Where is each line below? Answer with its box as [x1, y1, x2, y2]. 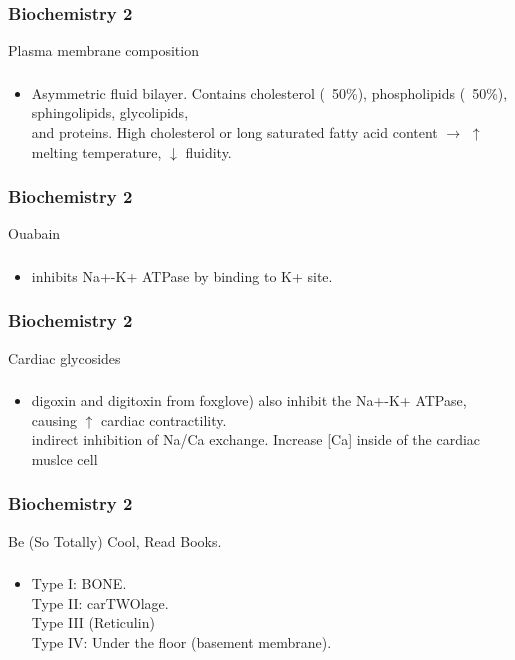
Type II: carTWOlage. [31, 592, 169, 613]
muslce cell [31, 448, 98, 469]
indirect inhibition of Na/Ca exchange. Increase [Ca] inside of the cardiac [31, 429, 481, 450]
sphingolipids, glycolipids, [31, 102, 189, 123]
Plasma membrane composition [8, 40, 199, 61]
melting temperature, [31, 141, 162, 162]
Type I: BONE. [31, 573, 127, 594]
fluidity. [185, 141, 232, 162]
